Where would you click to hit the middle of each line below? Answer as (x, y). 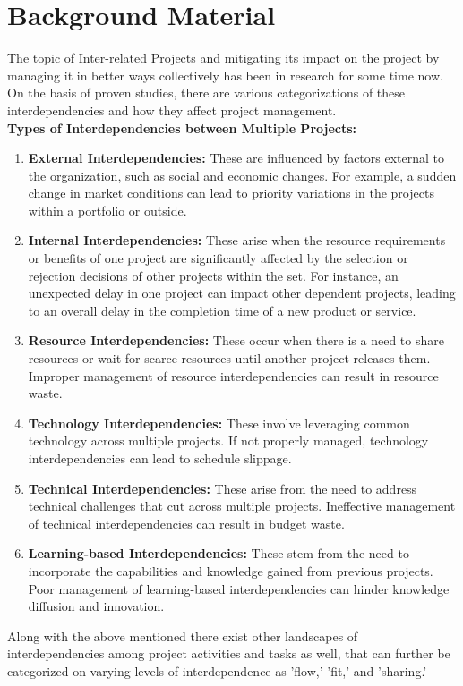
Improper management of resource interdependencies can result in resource (233, 375)
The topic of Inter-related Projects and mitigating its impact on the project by (223, 58)
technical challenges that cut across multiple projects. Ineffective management (242, 506)
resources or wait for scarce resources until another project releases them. (229, 358)
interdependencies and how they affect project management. (172, 110)
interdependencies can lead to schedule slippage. (160, 458)
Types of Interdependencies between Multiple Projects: (182, 127)
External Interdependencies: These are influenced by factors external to (236, 158)
